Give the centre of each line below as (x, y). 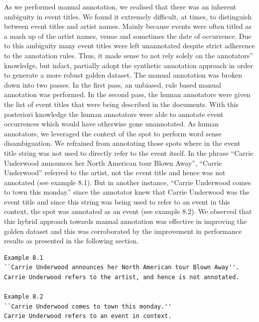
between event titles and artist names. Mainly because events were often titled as (128, 26)
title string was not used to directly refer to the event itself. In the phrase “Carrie (129, 153)
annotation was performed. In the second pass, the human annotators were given (127, 94)
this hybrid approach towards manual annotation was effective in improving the (126, 221)
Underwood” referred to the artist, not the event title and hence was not (115, 172)
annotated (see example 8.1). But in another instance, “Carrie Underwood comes (128, 182)
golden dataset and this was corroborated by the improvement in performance (123, 231)
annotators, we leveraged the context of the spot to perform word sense (113, 133)
